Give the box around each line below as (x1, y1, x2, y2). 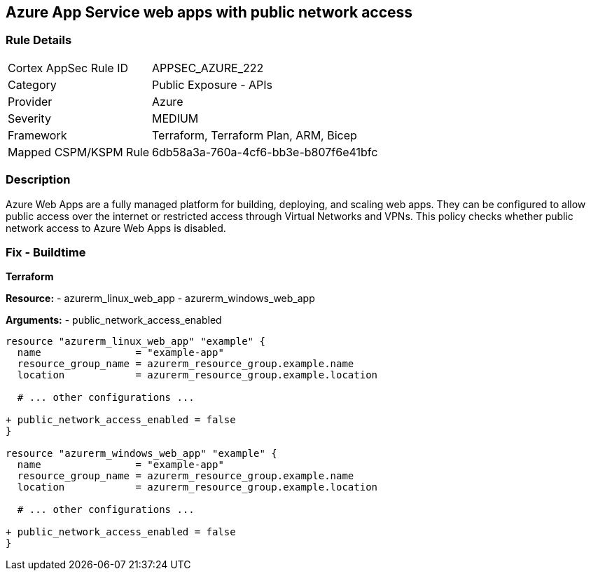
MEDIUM (152, 111, 199, 125)
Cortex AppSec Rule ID (8, 60, 129, 75)
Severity (8, 111, 51, 125)
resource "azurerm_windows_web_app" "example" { (6, 448, 277, 460)
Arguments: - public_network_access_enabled (6, 314, 222, 327)
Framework (8, 128, 67, 142)
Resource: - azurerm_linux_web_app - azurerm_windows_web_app (6, 292, 315, 305)
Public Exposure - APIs (152, 77, 272, 92)
